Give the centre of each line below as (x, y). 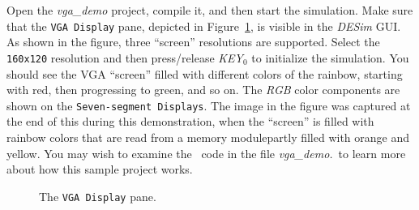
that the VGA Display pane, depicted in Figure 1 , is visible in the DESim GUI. (204, 26)
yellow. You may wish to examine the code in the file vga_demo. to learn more (206, 153)
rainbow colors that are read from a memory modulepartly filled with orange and (208, 137)
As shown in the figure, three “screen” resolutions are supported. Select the (193, 42)
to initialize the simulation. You (330, 57)
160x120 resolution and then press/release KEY (125, 57)
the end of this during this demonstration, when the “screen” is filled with (190, 121)
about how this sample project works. (100, 169)
